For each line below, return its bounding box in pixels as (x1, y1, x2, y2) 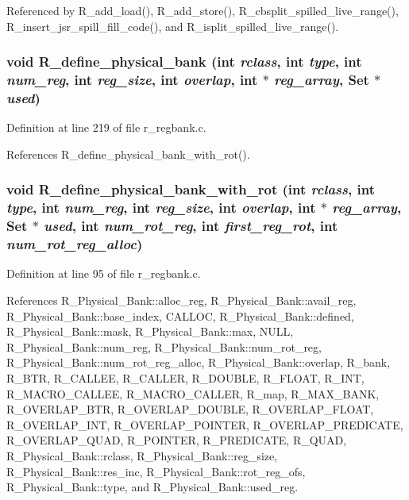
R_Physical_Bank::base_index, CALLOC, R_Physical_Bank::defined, (6, 307, 354, 324)
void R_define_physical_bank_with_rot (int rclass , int (6, 179, 375, 199)
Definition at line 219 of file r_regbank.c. (6, 119, 206, 136)
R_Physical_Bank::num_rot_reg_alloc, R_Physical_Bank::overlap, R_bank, (6, 354, 391, 371)
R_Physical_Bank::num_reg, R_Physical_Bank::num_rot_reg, (6, 338, 322, 355)
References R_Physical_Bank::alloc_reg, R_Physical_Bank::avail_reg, (6, 292, 357, 309)
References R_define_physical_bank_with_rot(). (6, 145, 250, 162)
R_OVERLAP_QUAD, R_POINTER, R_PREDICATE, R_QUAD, (6, 432, 347, 448)
